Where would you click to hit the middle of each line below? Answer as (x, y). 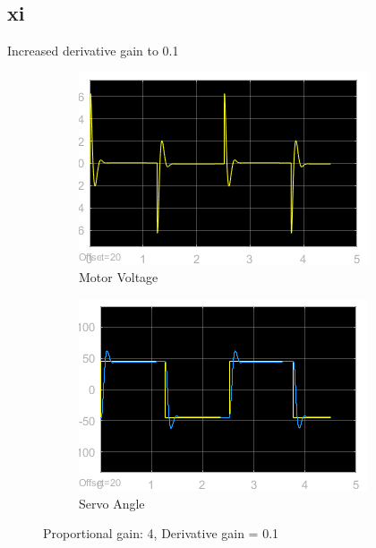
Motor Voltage (119, 277)
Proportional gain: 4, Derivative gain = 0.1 (161, 533)
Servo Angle (112, 503)
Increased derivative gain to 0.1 (93, 51)
